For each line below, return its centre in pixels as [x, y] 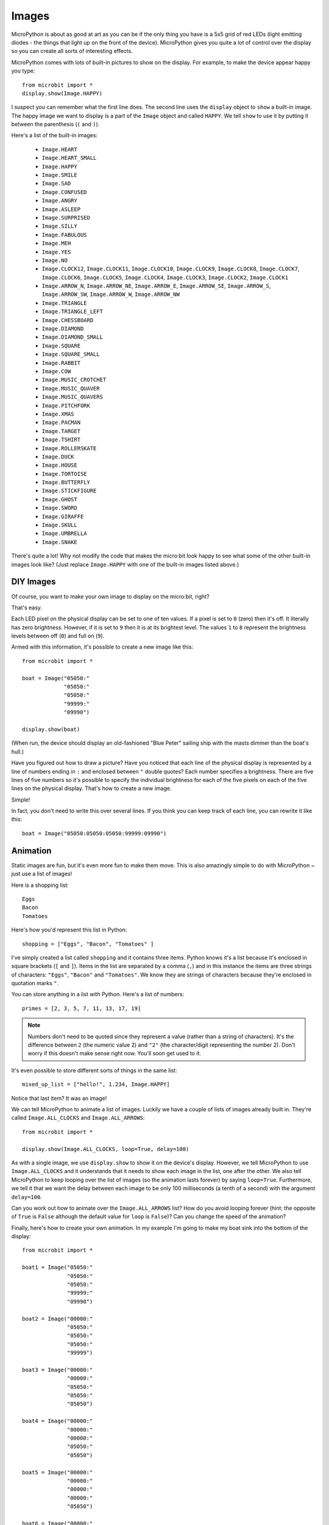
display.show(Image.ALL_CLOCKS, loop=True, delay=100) [106, 1149]
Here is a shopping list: [40, 885]
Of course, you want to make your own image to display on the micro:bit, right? [110, 596]
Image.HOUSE [59, 465]
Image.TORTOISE [65, 474]
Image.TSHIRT [61, 440]
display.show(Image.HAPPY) [62, 93]
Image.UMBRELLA [65, 533]
